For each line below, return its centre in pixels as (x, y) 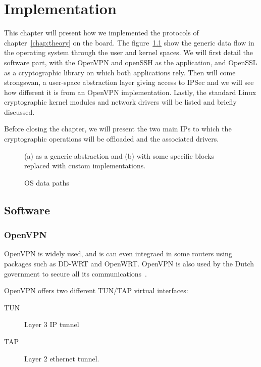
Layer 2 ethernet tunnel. (62, 358)
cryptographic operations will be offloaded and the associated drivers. (112, 139)
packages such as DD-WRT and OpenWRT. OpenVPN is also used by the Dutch (129, 264)
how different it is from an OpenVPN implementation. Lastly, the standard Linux (130, 92)
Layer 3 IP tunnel (52, 324)
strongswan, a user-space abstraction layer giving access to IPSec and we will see (129, 82)
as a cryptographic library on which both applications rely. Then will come (120, 72)
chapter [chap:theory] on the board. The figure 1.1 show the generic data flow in (129, 42)
